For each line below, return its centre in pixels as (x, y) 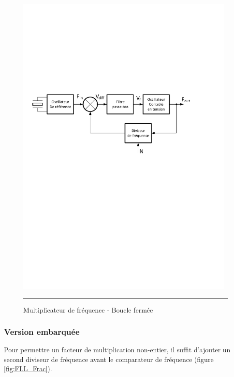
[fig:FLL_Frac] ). (28, 369)
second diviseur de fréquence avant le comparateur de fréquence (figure (109, 359)
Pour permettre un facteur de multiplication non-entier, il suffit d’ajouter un (117, 350)
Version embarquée (42, 331)
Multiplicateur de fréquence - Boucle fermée (88, 310)
